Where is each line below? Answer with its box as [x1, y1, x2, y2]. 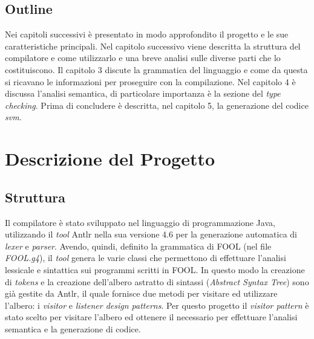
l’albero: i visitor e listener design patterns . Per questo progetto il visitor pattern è [5, 299, 309, 311]
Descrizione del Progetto [5, 146, 215, 171]
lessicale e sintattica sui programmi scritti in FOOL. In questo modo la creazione [5, 263, 305, 276]
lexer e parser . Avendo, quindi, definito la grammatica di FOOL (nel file [5, 239, 272, 252]
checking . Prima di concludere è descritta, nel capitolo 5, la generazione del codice [5, 98, 309, 111]
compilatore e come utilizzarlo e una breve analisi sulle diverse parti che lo [5, 51, 281, 64]
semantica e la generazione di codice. [5, 322, 141, 335]
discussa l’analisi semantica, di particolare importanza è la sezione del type [5, 87, 281, 100]
